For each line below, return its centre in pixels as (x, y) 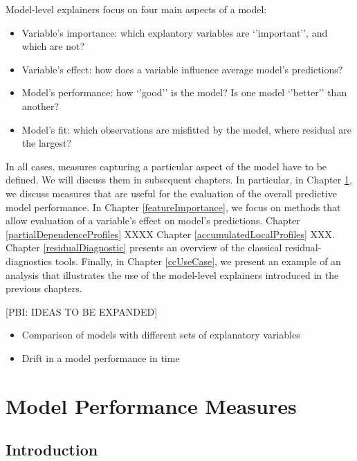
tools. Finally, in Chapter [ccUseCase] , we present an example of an (198, 261)
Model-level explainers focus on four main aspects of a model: (136, 9)
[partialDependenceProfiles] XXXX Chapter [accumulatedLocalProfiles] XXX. (170, 234)
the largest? (47, 143)
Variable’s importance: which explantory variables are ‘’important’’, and (175, 32)
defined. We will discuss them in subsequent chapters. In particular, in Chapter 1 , (179, 180)
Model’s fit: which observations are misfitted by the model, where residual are (186, 129)
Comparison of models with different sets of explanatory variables (161, 335)
